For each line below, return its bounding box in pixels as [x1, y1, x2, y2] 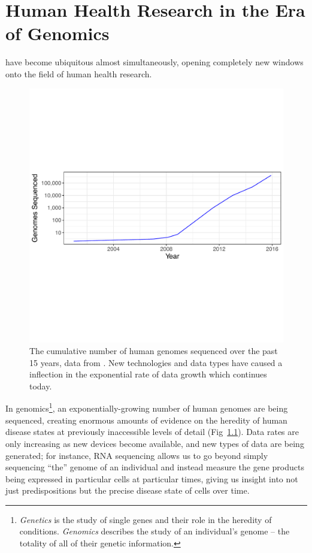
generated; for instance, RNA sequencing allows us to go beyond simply [5, 449, 268, 461]
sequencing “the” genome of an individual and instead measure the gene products [5, 461, 304, 473]
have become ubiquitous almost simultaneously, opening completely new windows [5, 56, 304, 68]
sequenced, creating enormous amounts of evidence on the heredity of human [5, 413, 287, 426]
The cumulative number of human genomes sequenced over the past [29, 345, 278, 357]
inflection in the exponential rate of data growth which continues [29, 368, 267, 380]
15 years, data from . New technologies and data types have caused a [29, 356, 283, 368]
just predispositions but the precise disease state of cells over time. [5, 484, 250, 497]
